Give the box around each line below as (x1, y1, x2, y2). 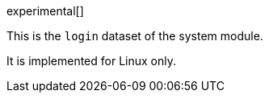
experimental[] (6, 4, 84, 18)
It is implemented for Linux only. (6, 54, 177, 68)
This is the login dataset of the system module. (6, 29, 263, 43)
